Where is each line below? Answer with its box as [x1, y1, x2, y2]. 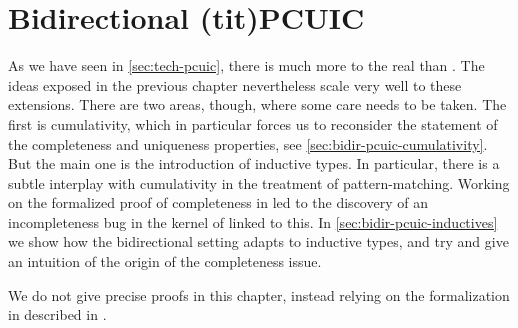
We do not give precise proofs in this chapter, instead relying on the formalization [8, 284, 510, 305]
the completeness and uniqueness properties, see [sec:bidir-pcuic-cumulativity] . [8, 133, 488, 154]
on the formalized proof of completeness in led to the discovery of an [8, 192, 428, 213]
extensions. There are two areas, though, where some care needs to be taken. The [8, 94, 507, 115]
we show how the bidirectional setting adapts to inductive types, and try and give [8, 231, 509, 252]
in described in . [8, 304, 107, 325]
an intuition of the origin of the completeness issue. [8, 251, 322, 272]
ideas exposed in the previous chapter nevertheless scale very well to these [8, 74, 462, 95]
